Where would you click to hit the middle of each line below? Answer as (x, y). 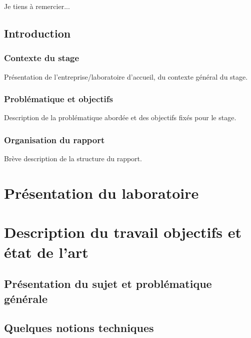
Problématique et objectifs (58, 99)
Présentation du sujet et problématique (108, 284)
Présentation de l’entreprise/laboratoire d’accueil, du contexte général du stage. (126, 76)
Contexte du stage (42, 58)
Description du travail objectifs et (123, 232)
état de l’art (46, 252)
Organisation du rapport (54, 139)
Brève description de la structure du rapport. (73, 158)
